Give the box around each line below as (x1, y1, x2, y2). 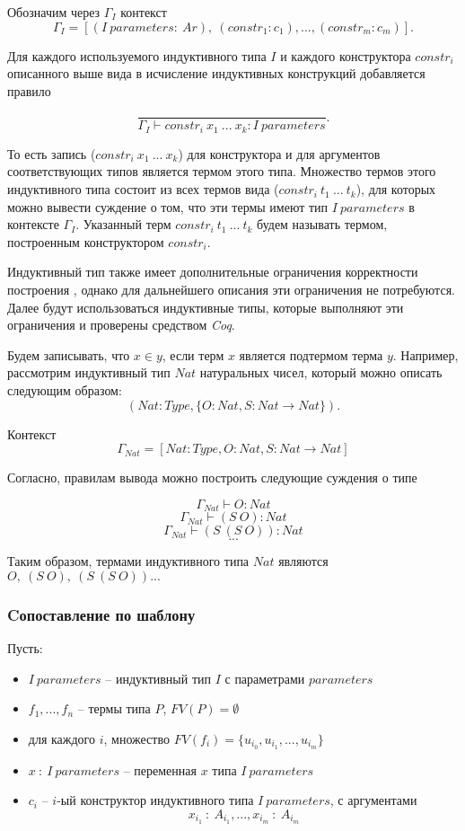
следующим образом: (7, 381, 122, 400)
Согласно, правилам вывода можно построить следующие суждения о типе (7, 468, 417, 487)
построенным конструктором (7, 232, 164, 251)
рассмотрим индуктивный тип (7, 363, 171, 382)
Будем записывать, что (7, 345, 130, 364)
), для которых (355, 180, 436, 199)
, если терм (162, 345, 224, 364)
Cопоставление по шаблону (7, 603, 196, 625)
